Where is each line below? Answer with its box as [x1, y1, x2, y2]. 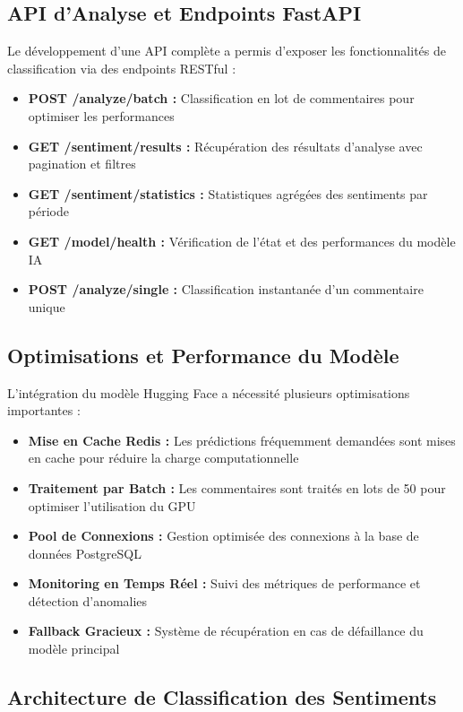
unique [28, 297, 65, 316]
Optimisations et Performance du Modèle [7, 341, 399, 369]
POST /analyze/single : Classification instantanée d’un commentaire [28, 280, 424, 299]
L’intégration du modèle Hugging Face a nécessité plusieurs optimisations [7, 383, 410, 402]
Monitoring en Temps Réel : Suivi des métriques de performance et [28, 574, 421, 593]
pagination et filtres [28, 154, 136, 173]
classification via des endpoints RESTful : [7, 58, 236, 77]
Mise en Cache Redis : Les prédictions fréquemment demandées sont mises [28, 430, 456, 449]
